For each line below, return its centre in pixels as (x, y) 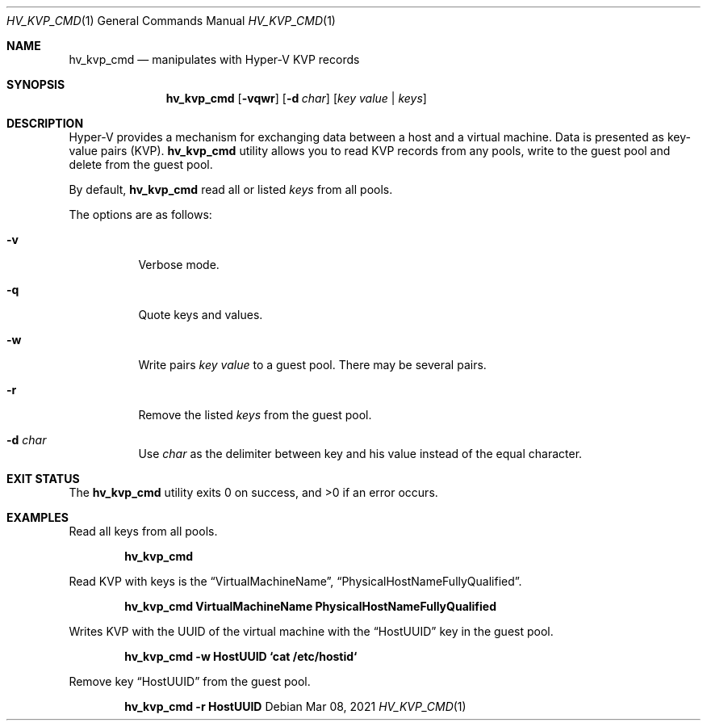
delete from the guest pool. (141, 164)
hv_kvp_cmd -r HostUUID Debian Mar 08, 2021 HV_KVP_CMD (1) (295, 706)
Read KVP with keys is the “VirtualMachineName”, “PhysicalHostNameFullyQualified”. (295, 581)
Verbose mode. (179, 265)
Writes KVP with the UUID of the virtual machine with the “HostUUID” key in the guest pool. (311, 631)
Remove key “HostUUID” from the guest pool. (190, 681)
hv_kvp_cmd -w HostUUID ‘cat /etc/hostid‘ (241, 656)
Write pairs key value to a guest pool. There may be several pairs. (312, 365)
